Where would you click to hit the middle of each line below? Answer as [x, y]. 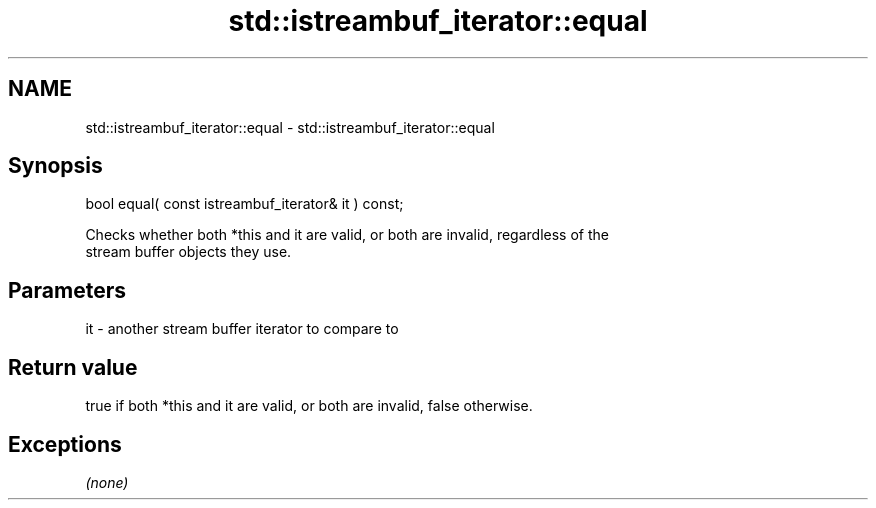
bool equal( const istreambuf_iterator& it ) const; [244, 204]
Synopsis [55, 166]
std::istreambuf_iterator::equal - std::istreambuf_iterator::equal [290, 127]
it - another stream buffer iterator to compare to [242, 329]
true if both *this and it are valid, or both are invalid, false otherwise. [309, 406]
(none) [107, 482]
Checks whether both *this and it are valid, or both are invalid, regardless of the [347, 235]
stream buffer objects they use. [188, 252]
